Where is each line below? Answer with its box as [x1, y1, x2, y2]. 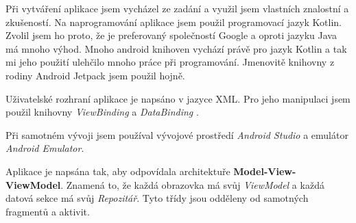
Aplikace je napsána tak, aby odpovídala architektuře [5, 163, 230, 178]
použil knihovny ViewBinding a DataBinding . [5, 105, 199, 119]
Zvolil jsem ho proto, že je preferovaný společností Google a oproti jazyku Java [5, 28, 337, 42]
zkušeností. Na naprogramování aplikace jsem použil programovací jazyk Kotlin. [5, 14, 342, 29]
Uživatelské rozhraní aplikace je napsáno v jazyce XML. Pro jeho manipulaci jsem [5, 91, 351, 105]
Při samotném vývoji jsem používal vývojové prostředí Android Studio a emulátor [5, 127, 348, 142]
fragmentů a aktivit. [5, 204, 90, 218]
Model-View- [233, 163, 296, 178]
